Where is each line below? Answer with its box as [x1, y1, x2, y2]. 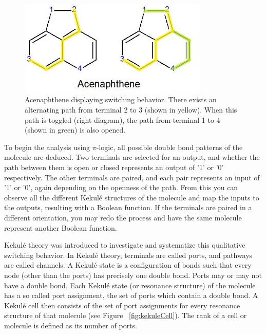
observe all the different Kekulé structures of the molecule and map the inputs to [4, 192, 259, 202]
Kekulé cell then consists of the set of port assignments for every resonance [4, 300, 240, 310]
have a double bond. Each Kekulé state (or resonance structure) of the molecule [4, 280, 256, 290]
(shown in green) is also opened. [25, 124, 126, 135]
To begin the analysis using [4, 141, 90, 152]
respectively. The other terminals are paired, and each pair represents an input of [4, 172, 260, 182]
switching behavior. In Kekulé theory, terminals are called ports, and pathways [4, 249, 253, 260]
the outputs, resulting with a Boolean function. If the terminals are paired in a [4, 202, 252, 213]
